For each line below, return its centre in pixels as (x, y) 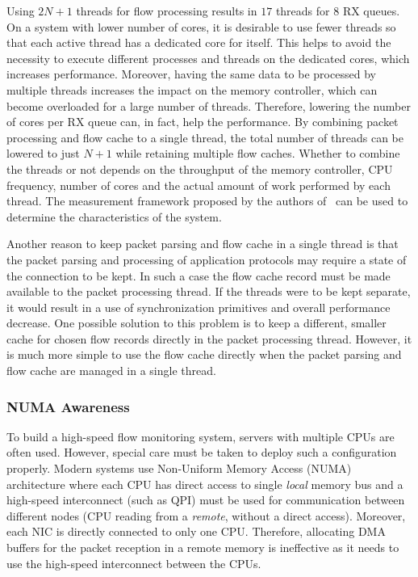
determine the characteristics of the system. (114, 216)
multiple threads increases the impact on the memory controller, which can (192, 89)
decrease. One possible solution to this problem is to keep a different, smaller (196, 323)
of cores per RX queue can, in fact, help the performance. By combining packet (203, 122)
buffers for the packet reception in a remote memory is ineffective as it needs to (203, 548)
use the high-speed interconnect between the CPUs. (134, 563)
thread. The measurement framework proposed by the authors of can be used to (207, 201)
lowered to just (43, 153)
